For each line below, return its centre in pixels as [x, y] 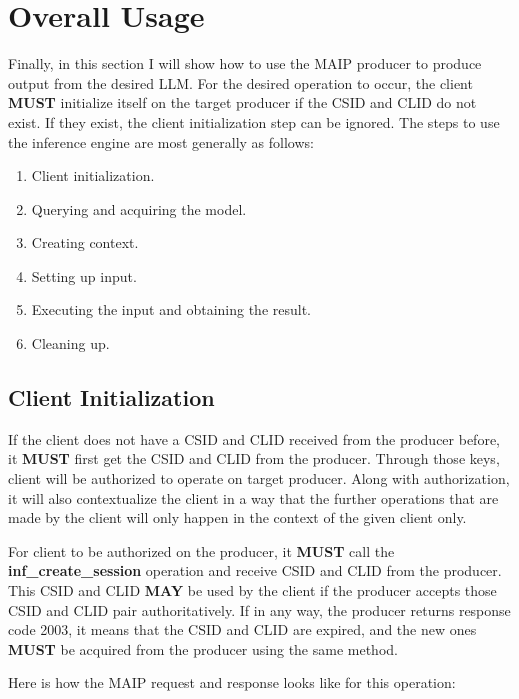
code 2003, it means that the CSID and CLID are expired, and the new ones [242, 629]
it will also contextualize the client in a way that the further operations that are [253, 497]
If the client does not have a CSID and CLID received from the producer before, [254, 438]
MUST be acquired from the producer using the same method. [203, 648]
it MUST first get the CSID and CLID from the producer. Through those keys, [254, 458]
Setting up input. [84, 275]
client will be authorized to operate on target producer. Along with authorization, [259, 478]
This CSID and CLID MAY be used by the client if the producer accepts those [252, 590]
